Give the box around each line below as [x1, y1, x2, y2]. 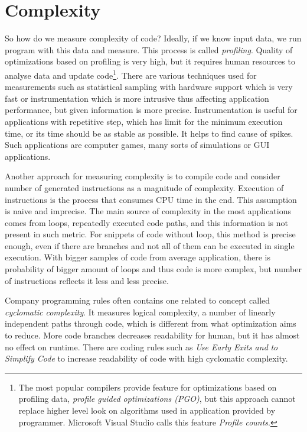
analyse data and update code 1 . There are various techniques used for [5, 67, 257, 81]
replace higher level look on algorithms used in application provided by [18, 404, 276, 416]
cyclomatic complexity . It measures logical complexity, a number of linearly [5, 305, 276, 318]
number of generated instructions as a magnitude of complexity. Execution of [5, 181, 284, 194]
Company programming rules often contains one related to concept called [5, 294, 270, 307]
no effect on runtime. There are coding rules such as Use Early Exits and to [5, 340, 278, 353]
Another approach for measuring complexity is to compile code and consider [5, 170, 280, 182]
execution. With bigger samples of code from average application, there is [5, 251, 270, 263]
